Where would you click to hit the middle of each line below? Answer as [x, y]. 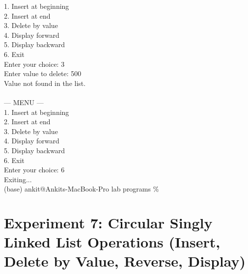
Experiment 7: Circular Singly [108, 223]
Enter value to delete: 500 [43, 73]
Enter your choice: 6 [34, 170]
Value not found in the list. [45, 83]
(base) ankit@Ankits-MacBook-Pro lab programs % [82, 189]
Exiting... [18, 179]
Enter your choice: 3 [34, 64]
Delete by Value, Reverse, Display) [125, 261]
